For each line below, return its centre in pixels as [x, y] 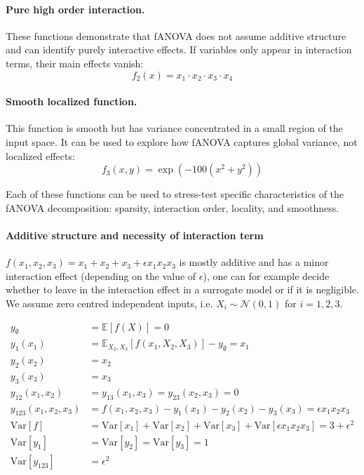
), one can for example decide [266, 275]
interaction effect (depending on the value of [101, 275]
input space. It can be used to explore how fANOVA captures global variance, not [182, 141]
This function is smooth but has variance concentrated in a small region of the [174, 128]
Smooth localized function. [72, 101]
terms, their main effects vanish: [75, 63]
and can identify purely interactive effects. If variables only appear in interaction [179, 49]
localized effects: [40, 155]
